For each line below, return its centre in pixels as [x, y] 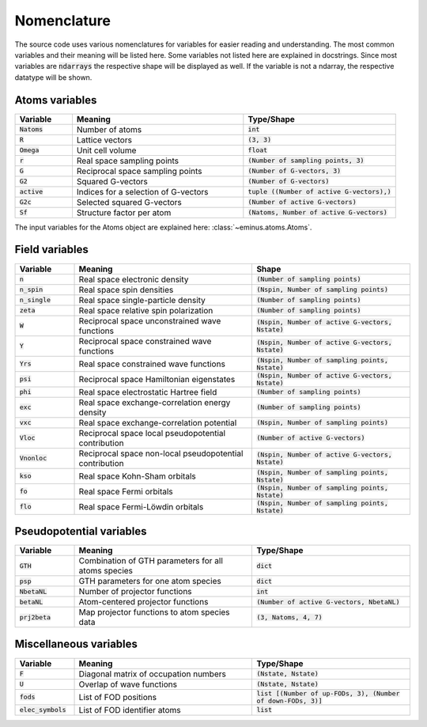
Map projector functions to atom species [154, 612]
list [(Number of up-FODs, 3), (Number [328, 693]
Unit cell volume [106, 150]
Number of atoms [109, 129]
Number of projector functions [136, 592]
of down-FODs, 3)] [290, 700]
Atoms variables [56, 100]
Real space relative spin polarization [146, 310]
